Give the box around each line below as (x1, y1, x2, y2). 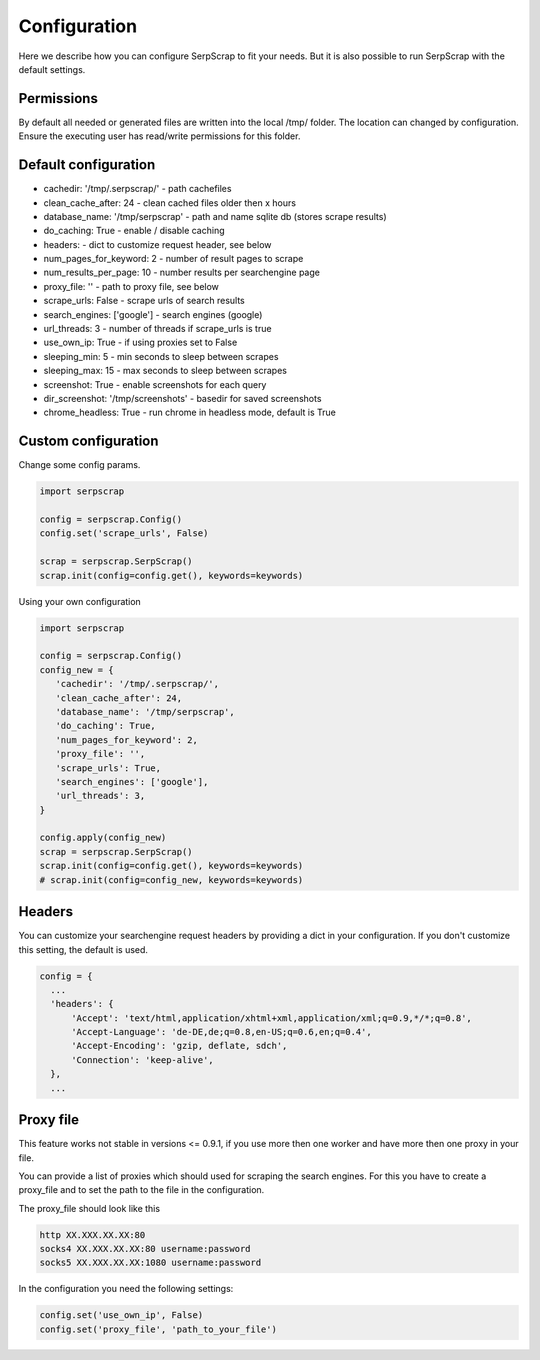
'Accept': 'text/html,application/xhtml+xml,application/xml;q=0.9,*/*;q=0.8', (71, 1012, 472, 1024)
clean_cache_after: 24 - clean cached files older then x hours (43, 196, 297, 209)
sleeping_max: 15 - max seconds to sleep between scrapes (43, 365, 287, 377)
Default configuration (18, 156, 156, 174)
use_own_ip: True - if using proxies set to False (43, 336, 238, 349)
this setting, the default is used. (18, 943, 149, 955)
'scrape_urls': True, (55, 762, 162, 774)
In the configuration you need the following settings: (18, 1283, 234, 1295)
